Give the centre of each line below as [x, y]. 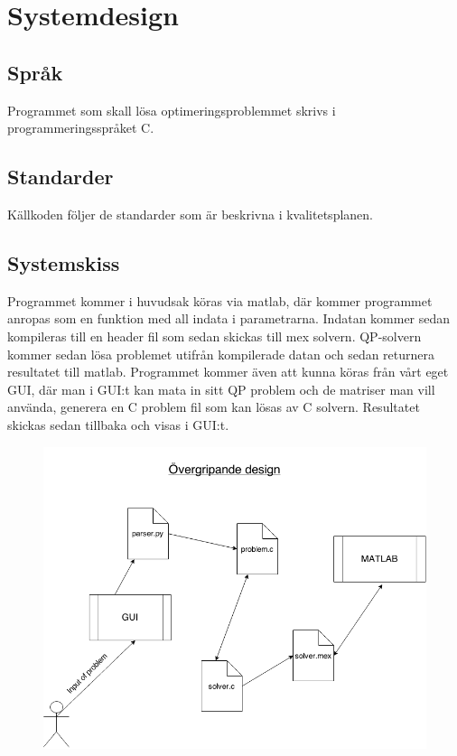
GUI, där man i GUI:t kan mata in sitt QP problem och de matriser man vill [221, 389]
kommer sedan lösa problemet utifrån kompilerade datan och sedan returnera [221, 354]
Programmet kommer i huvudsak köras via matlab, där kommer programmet [220, 300]
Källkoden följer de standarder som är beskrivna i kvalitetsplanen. [190, 214]
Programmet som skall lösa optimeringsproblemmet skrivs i [172, 110]
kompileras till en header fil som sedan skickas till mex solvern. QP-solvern [215, 336]
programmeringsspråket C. [81, 128]
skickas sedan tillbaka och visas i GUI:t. [118, 424]
